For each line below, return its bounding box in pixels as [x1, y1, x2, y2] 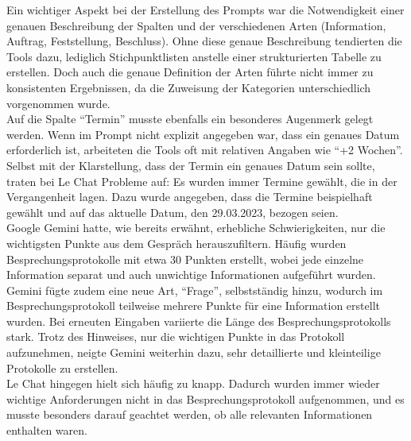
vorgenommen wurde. [6, 95, 111, 111]
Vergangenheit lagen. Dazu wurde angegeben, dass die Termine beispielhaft [6, 188, 373, 205]
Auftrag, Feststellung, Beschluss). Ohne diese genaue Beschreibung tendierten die [6, 33, 402, 49]
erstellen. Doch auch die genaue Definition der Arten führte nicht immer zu [6, 64, 374, 80]
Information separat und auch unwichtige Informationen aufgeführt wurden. [6, 266, 376, 283]
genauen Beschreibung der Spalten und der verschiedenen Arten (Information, [6, 17, 386, 33]
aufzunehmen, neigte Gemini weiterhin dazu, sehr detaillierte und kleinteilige [6, 344, 381, 361]
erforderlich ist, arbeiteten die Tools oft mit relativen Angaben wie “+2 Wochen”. [6, 141, 403, 158]
